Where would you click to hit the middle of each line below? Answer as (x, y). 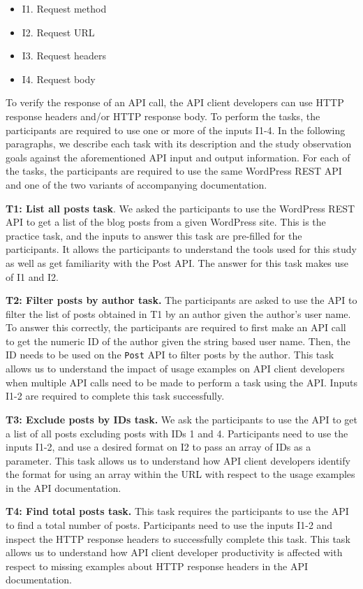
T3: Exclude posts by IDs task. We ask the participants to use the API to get (182, 419)
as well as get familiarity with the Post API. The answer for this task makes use (177, 262)
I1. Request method (64, 8)
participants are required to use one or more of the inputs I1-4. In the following (176, 130)
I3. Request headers (64, 56)
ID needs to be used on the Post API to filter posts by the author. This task (170, 355)
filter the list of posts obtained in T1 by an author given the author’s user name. (178, 313)
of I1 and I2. (32, 276)
